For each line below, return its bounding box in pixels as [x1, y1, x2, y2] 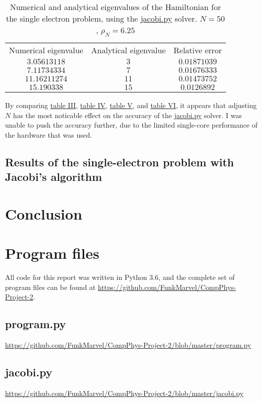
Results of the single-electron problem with [5, 154, 234, 169]
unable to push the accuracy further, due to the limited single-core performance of [5, 120, 258, 130]
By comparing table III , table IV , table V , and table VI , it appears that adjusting [5, 100, 257, 111]
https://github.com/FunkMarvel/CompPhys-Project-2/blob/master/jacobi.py [5, 388, 243, 398]
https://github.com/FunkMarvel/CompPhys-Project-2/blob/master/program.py [5, 340, 251, 350]
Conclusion [5, 203, 83, 224]
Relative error [173, 44, 222, 56]
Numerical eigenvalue [9, 44, 84, 56]
